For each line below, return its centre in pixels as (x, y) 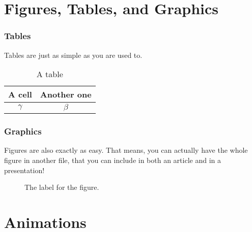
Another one (66, 94)
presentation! (24, 170)
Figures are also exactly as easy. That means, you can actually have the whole (126, 150)
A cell (20, 94)
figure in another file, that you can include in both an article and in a (113, 160)
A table (50, 74)
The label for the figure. (62, 187)
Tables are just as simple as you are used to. (73, 55)
